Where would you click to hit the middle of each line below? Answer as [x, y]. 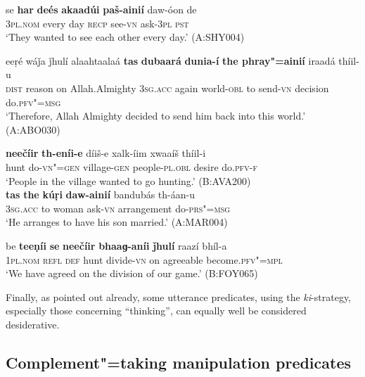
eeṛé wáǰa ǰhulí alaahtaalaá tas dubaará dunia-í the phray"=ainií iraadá [171, 60]
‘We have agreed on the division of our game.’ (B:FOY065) [132, 273]
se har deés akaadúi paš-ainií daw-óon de [101, 9]
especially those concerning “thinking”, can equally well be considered [156, 311]
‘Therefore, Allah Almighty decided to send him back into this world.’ [156, 116]
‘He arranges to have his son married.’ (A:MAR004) [117, 222]
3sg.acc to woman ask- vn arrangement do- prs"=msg [118, 208]
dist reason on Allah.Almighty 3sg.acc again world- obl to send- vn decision [167, 88]
